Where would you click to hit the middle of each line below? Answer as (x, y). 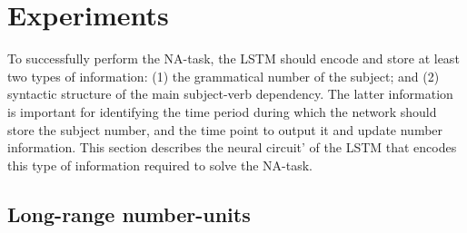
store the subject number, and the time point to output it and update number (225, 129)
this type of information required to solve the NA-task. (160, 165)
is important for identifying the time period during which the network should (222, 111)
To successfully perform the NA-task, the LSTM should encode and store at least (233, 58)
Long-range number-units (129, 214)
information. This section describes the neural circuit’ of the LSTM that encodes (232, 147)
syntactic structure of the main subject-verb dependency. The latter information (230, 94)
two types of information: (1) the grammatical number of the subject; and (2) (224, 76)
